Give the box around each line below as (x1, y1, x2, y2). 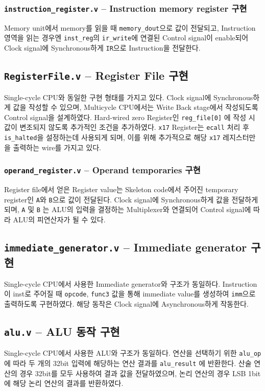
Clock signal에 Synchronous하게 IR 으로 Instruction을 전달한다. (4, 42, 201, 53)
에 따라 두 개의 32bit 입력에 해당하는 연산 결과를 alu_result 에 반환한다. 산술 (4, 358, 252, 369)
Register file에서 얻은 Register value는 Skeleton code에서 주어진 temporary (4, 184, 238, 195)
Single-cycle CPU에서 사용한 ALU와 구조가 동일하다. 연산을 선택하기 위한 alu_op (4, 348, 261, 358)
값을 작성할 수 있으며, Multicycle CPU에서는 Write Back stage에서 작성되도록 (13, 102, 258, 112)
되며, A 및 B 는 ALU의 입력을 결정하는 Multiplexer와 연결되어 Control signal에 (4, 204, 251, 215)
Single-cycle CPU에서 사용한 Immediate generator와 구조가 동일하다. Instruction (4, 278, 257, 289)
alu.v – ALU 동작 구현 (4, 323, 120, 339)
